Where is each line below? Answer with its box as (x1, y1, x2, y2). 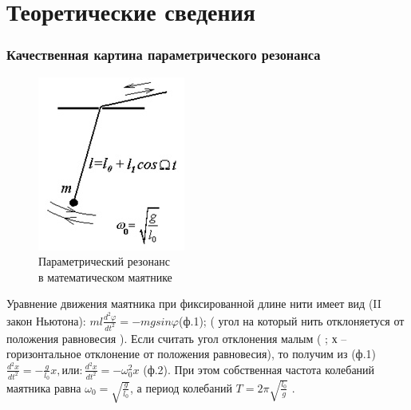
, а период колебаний (130, 379, 232, 396)
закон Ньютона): (6, 312, 86, 329)
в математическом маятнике (38, 268, 172, 285)
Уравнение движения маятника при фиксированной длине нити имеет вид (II (6, 295, 381, 312)
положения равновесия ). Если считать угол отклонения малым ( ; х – (6, 329, 347, 346)
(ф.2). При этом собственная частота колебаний (143, 361, 375, 377)
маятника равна (6, 379, 81, 396)
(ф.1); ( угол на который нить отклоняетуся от (179, 312, 405, 329)
